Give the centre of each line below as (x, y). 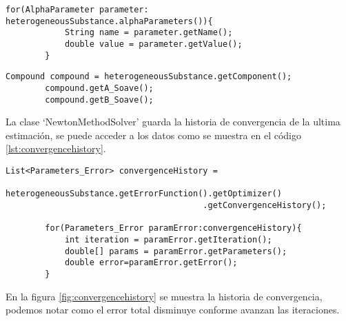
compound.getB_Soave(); (99, 100)
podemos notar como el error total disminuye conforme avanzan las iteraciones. (173, 310)
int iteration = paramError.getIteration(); (168, 239)
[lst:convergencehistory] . (56, 148)
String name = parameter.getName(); (149, 33)
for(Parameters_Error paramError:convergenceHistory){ (173, 228)
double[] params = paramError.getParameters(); (176, 251)
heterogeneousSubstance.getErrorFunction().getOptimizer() (144, 194)
